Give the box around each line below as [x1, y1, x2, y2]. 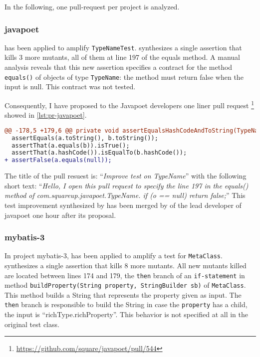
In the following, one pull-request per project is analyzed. [4, 1, 180, 11]
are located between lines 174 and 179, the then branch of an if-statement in [4, 270, 245, 280]
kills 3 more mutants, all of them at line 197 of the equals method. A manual [4, 52, 240, 62]
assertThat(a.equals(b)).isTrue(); [11, 142, 130, 149]
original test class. [4, 319, 59, 329]
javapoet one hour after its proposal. [4, 209, 116, 220]
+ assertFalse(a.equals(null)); [4, 157, 112, 164]
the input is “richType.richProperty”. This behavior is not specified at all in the [4, 309, 249, 320]
